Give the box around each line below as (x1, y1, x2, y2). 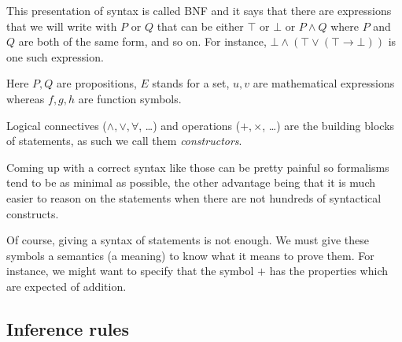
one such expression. (6, 48, 104, 65)
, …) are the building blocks (262, 117, 395, 133)
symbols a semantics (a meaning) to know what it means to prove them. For (6, 247, 374, 263)
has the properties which (269, 262, 389, 279)
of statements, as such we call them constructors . (6, 132, 242, 149)
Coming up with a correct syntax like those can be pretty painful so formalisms (6, 158, 389, 175)
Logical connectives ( (6, 117, 107, 133)
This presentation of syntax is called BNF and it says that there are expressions (6, 2, 392, 18)
